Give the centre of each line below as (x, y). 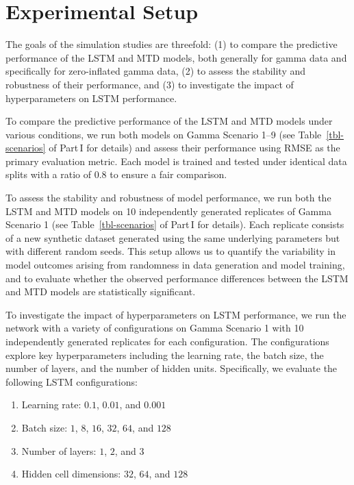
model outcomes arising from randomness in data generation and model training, (175, 265)
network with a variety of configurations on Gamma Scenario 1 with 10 (155, 328)
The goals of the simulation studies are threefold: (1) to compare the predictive (172, 44)
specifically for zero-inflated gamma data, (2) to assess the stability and (156, 71)
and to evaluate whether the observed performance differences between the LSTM (177, 278)
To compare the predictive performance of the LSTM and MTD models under (169, 121)
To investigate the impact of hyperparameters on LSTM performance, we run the (176, 314)
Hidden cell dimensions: (71, 474)
